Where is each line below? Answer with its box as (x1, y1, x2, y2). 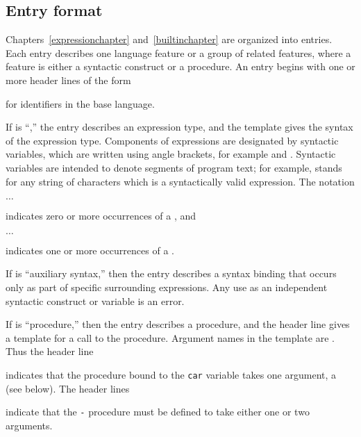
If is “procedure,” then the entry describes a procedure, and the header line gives (6, 317, 350, 331)
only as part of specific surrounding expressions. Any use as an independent (6, 279, 328, 294)
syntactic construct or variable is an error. (6, 293, 185, 308)
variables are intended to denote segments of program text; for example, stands (6, 160, 342, 174)
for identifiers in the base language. (6, 96, 155, 110)
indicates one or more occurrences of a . (6, 242, 174, 257)
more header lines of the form (6, 72, 131, 87)
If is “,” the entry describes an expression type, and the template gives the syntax (6, 119, 353, 134)
